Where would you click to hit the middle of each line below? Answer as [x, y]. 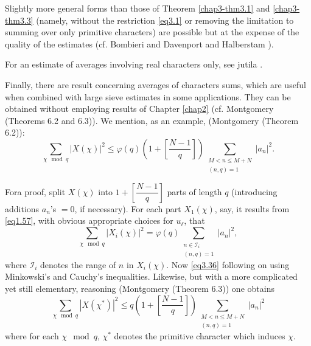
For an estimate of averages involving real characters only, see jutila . [134, 64]
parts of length [194, 191]
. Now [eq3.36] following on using [228, 264]
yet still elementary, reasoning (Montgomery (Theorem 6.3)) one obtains [140, 288]
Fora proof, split [35, 191]
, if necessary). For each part [128, 208]
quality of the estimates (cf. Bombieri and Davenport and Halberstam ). [139, 43]
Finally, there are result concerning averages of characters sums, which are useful [155, 84]
